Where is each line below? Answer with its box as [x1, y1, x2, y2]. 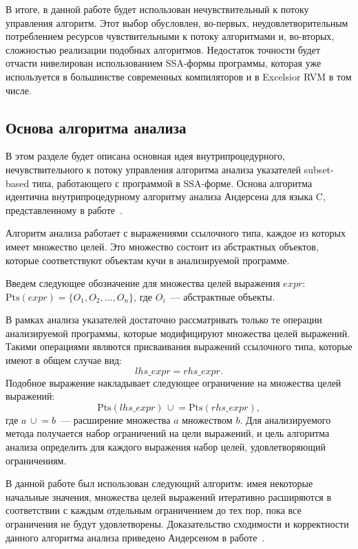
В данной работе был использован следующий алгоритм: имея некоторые [6, 476, 313, 491]
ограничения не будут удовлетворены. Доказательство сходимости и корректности [6, 517, 349, 531]
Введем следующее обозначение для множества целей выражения [6, 276, 280, 290]
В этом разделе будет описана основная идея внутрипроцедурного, [6, 149, 285, 163]
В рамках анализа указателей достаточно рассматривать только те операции [6, 312, 322, 327]
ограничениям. [6, 453, 67, 467]
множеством [182, 412, 233, 427]
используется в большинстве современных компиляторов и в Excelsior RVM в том [6, 69, 352, 83]
